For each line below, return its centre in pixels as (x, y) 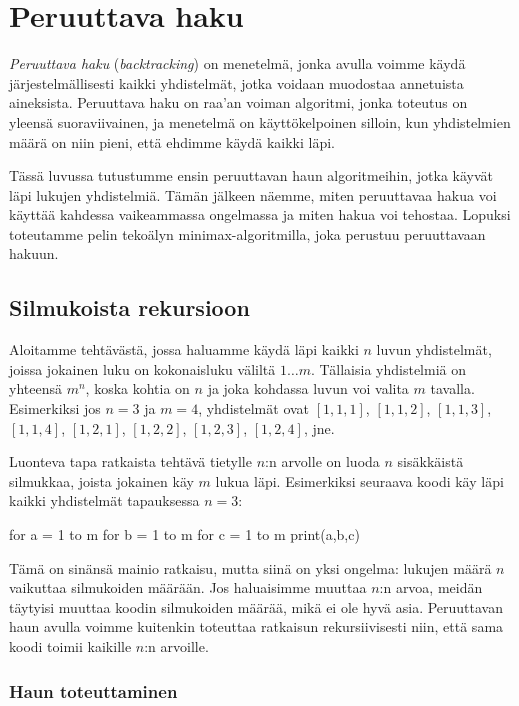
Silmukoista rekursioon (129, 307)
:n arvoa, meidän (431, 587)
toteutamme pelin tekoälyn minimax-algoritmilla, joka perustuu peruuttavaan (247, 233)
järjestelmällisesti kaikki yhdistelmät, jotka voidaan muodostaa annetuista (236, 82)
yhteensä (35, 388)
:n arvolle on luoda (322, 461)
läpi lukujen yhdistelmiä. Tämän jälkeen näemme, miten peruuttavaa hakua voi (253, 194)
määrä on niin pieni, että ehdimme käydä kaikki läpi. (172, 141)
